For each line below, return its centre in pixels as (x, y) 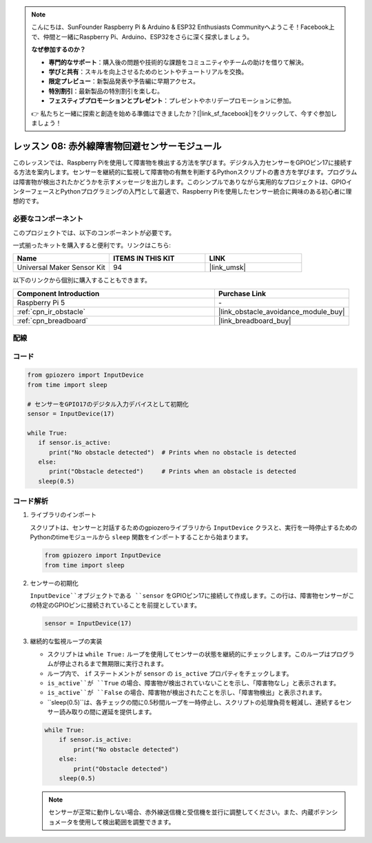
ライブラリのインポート (63, 515)
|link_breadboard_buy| (255, 320)
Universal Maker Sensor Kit (61, 267)
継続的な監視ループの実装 (66, 641)
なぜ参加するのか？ (59, 50)
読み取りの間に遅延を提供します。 (107, 712)
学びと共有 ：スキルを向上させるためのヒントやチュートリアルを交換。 (148, 72)
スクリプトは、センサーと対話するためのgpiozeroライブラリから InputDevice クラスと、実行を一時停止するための (194, 528)
